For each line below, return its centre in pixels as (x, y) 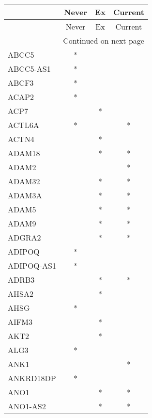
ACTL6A (23, 125)
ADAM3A (25, 195)
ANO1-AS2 (27, 406)
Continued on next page (104, 40)
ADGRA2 (24, 237)
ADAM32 (24, 181)
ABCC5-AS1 (29, 69)
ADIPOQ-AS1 (32, 265)
